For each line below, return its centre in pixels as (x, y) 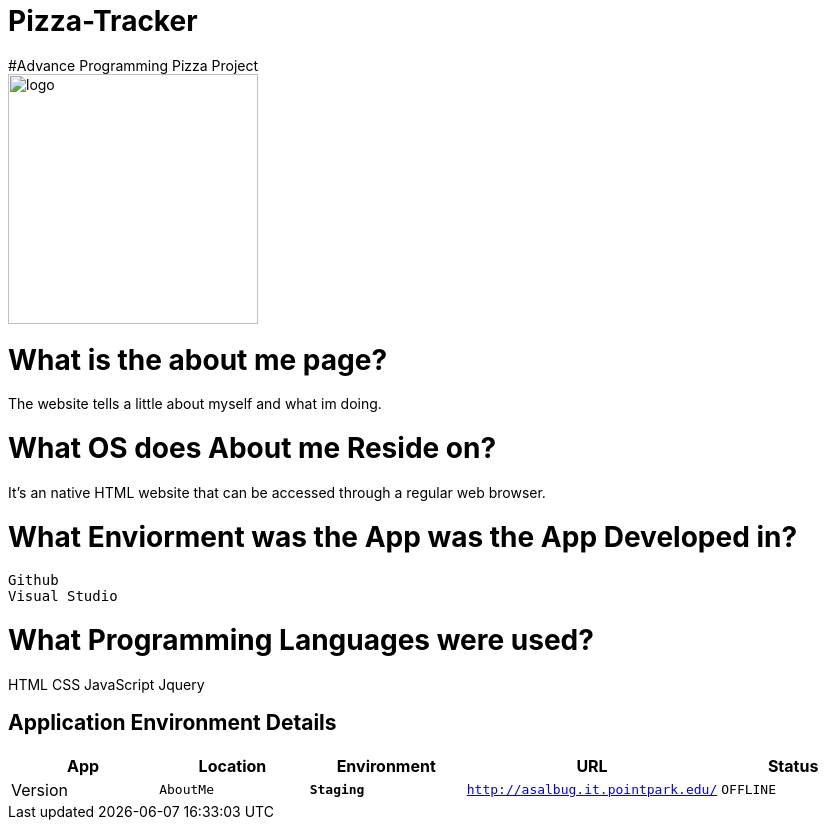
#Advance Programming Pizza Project (133, 65)
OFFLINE (749, 790)
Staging (337, 790)
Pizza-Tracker (103, 21)
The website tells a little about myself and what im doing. (195, 404)
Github (33, 580)
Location (232, 765)
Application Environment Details (172, 723)
